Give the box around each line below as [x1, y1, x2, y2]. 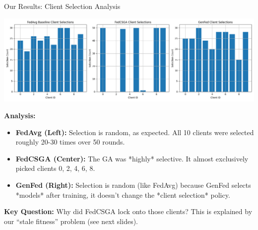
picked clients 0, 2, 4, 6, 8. [15, 163, 95, 173]
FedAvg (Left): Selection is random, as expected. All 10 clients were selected [15, 127, 254, 137]
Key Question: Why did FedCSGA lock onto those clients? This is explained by [4, 206, 253, 217]
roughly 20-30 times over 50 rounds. [15, 137, 125, 147]
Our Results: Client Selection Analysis [4, 1, 121, 11]
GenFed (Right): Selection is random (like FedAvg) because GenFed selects [15, 179, 251, 190]
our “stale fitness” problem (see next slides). [4, 216, 138, 226]
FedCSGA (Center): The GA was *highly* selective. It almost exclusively [15, 153, 249, 163]
